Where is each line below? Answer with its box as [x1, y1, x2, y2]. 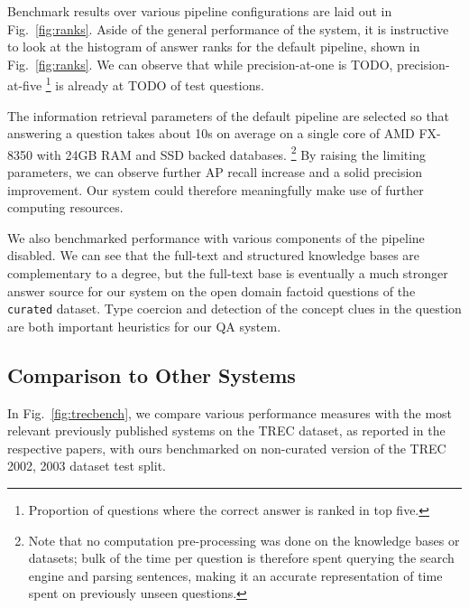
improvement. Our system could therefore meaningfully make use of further [7, 180, 424, 199]
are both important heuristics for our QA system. [7, 316, 281, 335]
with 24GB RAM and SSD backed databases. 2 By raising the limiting [36, 142, 426, 164]
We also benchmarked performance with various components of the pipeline [7, 228, 425, 247]
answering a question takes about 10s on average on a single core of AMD [7, 124, 415, 143]
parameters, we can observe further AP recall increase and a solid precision [7, 163, 423, 182]
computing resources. [7, 198, 124, 217]
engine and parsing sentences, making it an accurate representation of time [28, 566, 443, 585]
